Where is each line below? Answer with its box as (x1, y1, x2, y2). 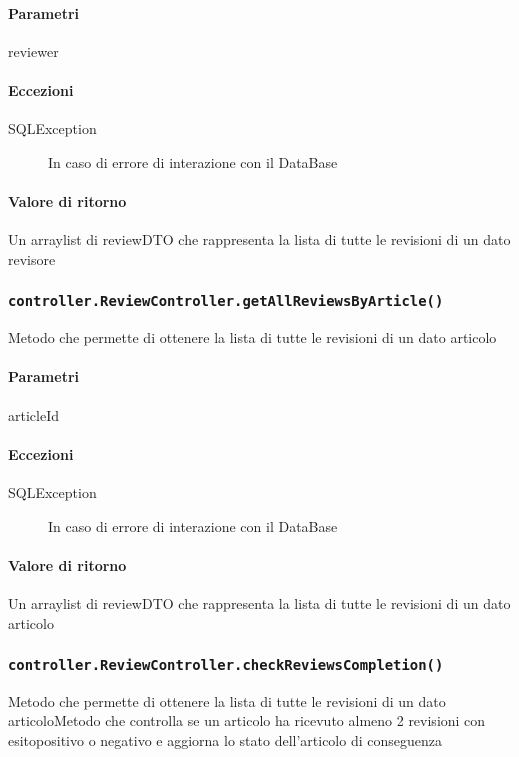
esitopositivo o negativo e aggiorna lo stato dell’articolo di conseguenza (8, 730, 442, 751)
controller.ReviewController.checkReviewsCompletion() (8, 657, 444, 674)
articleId (8, 404, 59, 425)
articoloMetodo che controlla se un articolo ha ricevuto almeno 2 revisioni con (8, 710, 486, 731)
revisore (8, 248, 56, 269)
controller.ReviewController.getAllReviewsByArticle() (8, 293, 444, 310)
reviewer (8, 40, 59, 61)
